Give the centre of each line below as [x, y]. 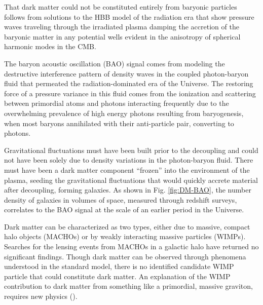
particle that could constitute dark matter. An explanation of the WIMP [117, 276]
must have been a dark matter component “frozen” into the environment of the [127, 169]
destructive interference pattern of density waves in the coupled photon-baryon [126, 73]
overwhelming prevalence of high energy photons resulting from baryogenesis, [124, 113]
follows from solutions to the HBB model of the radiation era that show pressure [129, 16]
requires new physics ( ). [41, 296]
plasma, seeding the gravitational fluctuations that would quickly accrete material [131, 180]
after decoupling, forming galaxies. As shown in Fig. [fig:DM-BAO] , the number [128, 190]
